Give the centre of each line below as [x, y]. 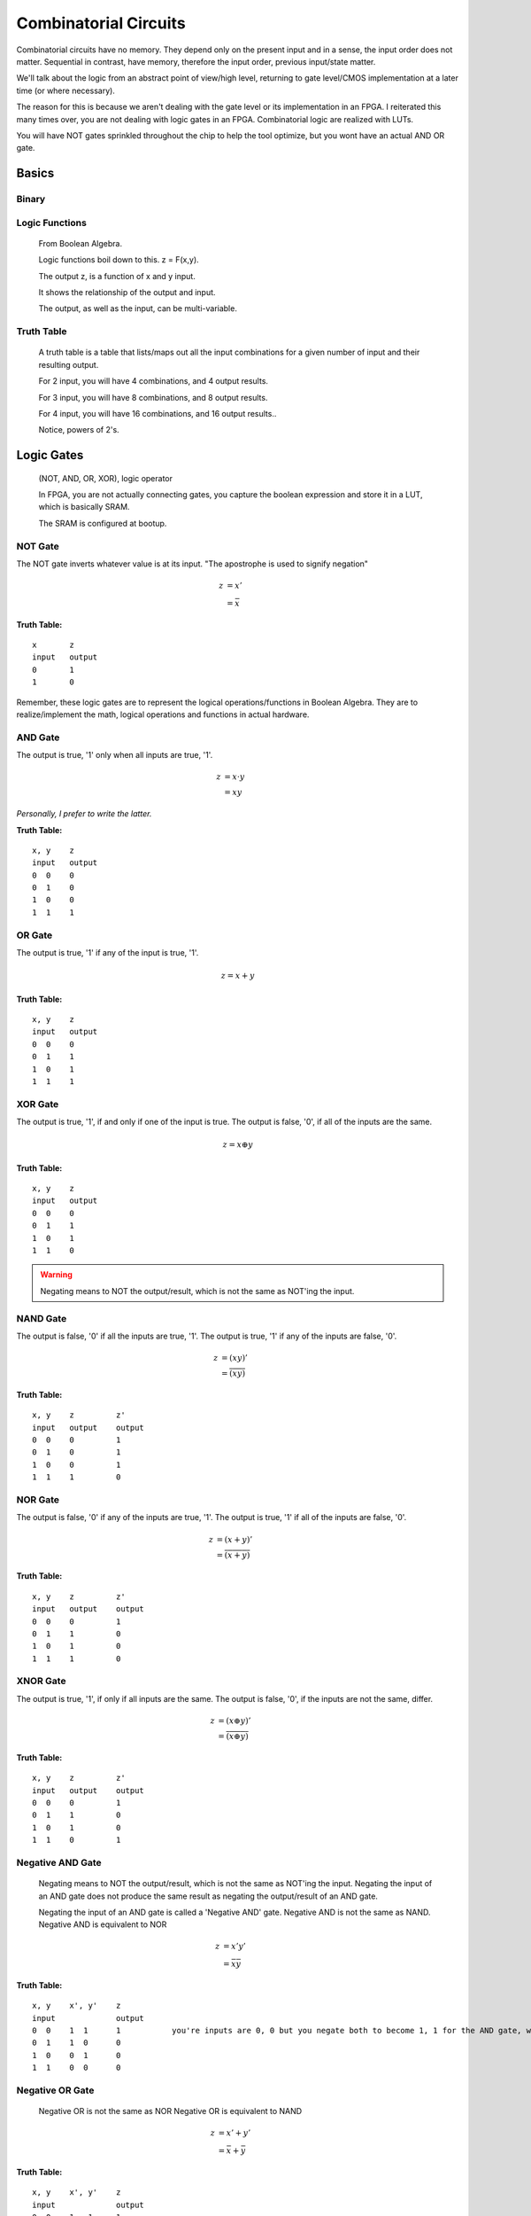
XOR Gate [38, 1104]
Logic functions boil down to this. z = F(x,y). [119, 260]
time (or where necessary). [65, 90]
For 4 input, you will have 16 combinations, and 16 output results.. [158, 413]
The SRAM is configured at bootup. [103, 523]
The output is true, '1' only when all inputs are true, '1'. [115, 755]
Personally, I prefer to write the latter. [84, 814]
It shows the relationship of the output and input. [127, 292]
